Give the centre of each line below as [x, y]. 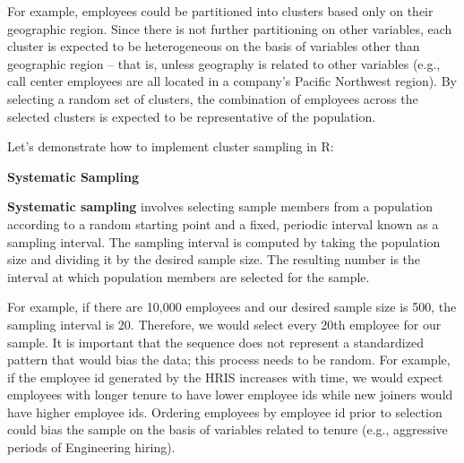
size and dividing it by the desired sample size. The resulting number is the [214, 259]
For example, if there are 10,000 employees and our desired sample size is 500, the [232, 307]
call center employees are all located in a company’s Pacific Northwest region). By [232, 81]
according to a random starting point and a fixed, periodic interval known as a [223, 223]
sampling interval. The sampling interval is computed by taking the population [224, 241]
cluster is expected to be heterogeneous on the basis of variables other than [214, 46]
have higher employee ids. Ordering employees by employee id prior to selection [225, 412]
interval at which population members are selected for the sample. [189, 276]
